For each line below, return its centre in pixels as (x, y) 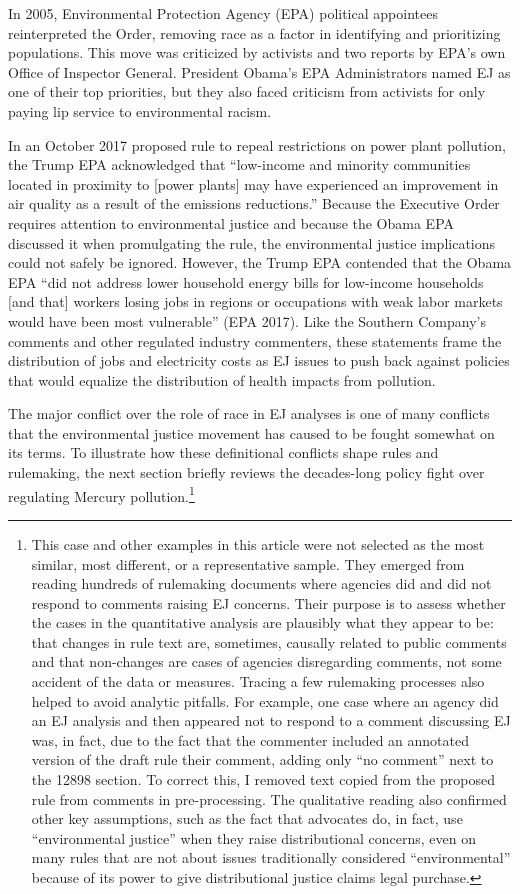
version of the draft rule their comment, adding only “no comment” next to (262, 759)
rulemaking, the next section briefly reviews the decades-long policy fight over (246, 472)
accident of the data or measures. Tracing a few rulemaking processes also (258, 681)
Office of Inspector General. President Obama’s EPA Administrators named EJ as (259, 71)
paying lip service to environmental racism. (140, 110)
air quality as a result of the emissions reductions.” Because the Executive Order (254, 203)
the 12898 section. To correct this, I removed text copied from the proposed (263, 779)
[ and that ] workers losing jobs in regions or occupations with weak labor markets (255, 301)
